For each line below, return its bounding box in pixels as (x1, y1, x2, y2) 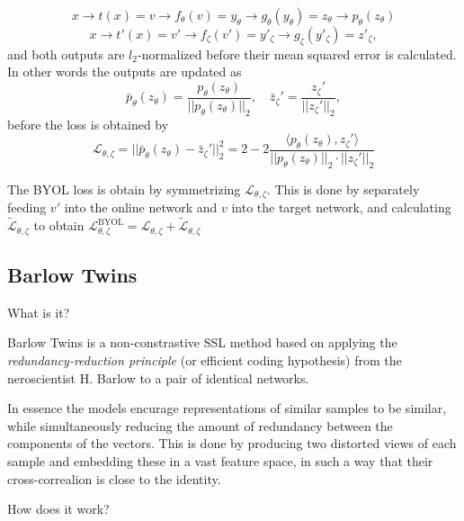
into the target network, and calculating (231, 198, 451, 217)
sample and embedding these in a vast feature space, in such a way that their (7, 451, 433, 470)
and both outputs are (7, 44, 125, 63)
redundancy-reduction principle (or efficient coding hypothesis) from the (7, 350, 402, 369)
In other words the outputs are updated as (7, 62, 242, 81)
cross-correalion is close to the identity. (7, 469, 221, 488)
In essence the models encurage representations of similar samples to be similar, (7, 399, 447, 418)
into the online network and (64, 198, 218, 217)
